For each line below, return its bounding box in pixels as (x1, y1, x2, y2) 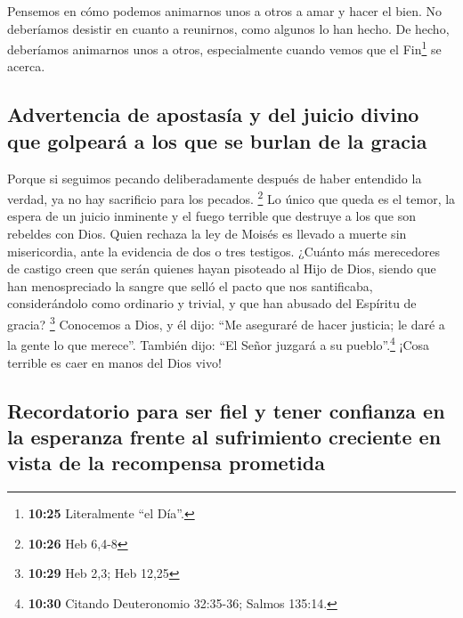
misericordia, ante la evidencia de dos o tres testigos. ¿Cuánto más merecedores (7, 241, 440, 260)
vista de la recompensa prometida (7, 449, 325, 476)
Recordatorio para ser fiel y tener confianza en (7, 396, 445, 424)
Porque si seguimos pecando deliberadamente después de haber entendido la (7, 168, 422, 187)
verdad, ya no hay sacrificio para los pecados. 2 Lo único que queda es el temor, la (7, 187, 456, 207)
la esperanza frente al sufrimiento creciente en (7, 422, 442, 450)
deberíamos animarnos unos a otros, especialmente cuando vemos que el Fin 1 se (7, 37, 442, 58)
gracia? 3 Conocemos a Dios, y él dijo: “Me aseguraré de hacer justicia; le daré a (7, 313, 445, 333)
